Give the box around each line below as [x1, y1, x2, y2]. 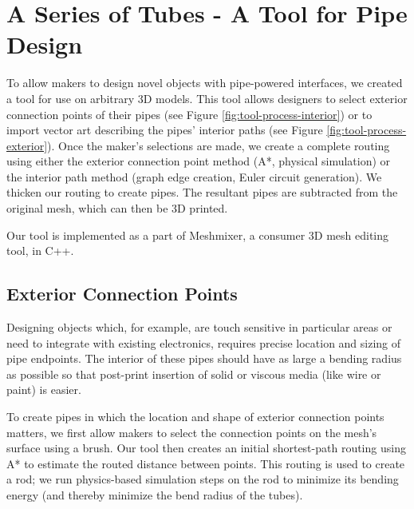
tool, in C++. [6, 242, 74, 259]
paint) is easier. [6, 381, 81, 398]
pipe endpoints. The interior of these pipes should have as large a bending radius [6, 350, 402, 367]
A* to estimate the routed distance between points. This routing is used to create [6, 455, 405, 471]
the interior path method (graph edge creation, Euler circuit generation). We [6, 168, 382, 185]
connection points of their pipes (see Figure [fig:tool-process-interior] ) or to [6, 105, 373, 122]
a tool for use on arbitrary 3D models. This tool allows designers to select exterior [6, 89, 408, 106]
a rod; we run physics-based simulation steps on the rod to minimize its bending [6, 471, 399, 487]
